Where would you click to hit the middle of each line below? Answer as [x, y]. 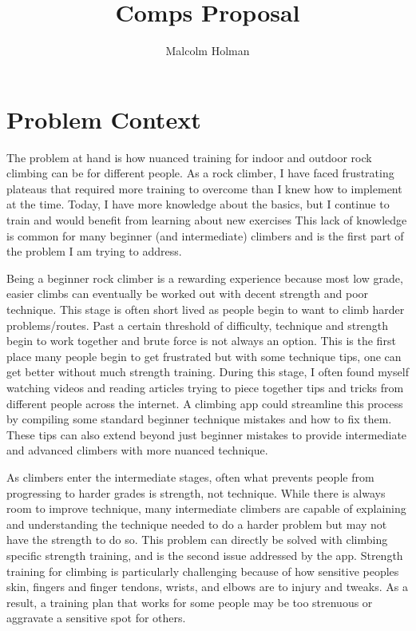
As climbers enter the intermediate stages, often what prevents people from [190, 476]
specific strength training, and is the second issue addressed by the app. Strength [205, 555]
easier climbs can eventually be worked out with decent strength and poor [188, 294]
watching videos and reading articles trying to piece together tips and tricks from [205, 387]
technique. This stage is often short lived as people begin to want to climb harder [206, 309]
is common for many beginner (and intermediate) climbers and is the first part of [205, 235]
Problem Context [104, 119]
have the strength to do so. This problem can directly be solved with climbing [197, 540]
